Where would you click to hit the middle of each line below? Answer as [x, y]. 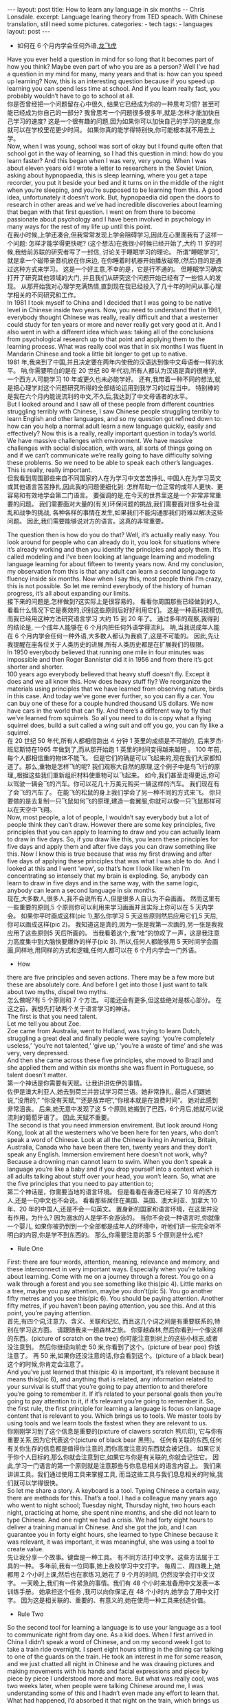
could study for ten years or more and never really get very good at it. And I [114, 324]
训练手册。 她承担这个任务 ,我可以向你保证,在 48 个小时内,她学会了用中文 [110, 1592]
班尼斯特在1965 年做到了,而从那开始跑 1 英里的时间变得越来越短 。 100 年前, [114, 749]
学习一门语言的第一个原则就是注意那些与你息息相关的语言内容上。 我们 [115, 1466]
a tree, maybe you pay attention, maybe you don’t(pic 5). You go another [110, 1291]
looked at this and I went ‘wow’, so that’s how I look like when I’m [99, 869]
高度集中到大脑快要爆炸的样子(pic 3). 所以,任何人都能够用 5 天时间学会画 [115, 941]
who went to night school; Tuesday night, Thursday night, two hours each [111, 1505]
